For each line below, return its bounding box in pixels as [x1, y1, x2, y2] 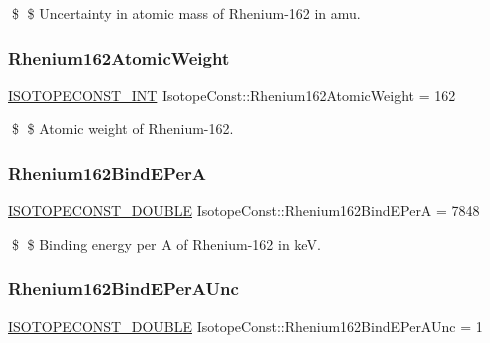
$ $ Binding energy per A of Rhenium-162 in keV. [11, 233, 321, 254]
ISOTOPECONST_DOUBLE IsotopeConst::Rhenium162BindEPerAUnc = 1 [8, 315, 483, 336]
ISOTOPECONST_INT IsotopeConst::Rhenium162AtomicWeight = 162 [8, 84, 456, 105]
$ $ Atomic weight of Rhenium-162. [11, 118, 234, 139]
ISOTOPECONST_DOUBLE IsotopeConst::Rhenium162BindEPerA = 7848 [8, 200, 480, 221]
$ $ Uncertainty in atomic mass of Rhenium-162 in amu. [11, 3, 361, 23]
